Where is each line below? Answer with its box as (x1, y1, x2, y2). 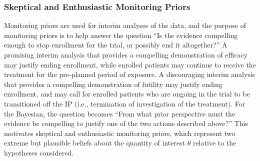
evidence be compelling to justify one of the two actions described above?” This (4, 118, 248, 128)
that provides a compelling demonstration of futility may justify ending (4, 78, 222, 89)
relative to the (192, 137, 236, 148)
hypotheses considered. (4, 147, 74, 157)
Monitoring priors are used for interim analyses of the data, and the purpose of (4, 20, 246, 30)
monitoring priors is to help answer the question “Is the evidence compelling (4, 29, 238, 40)
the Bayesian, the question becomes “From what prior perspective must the (4, 108, 235, 118)
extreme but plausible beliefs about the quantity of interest (4, 137, 185, 148)
